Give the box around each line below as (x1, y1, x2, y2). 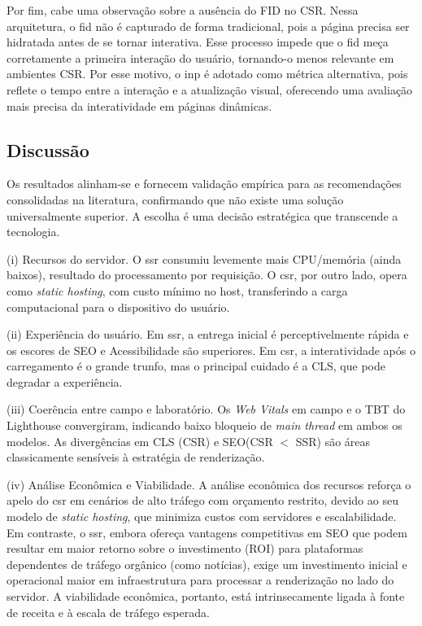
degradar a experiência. (7, 373, 123, 390)
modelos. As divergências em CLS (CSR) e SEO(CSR (7, 432, 273, 449)
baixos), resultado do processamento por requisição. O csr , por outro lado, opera (7, 266, 407, 283)
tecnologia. (7, 223, 60, 240)
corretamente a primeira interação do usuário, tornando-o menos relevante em (7, 49, 394, 66)
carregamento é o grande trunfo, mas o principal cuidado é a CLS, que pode (7, 357, 385, 374)
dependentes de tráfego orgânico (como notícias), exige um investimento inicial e (7, 555, 407, 572)
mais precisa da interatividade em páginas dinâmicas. (7, 97, 272, 114)
